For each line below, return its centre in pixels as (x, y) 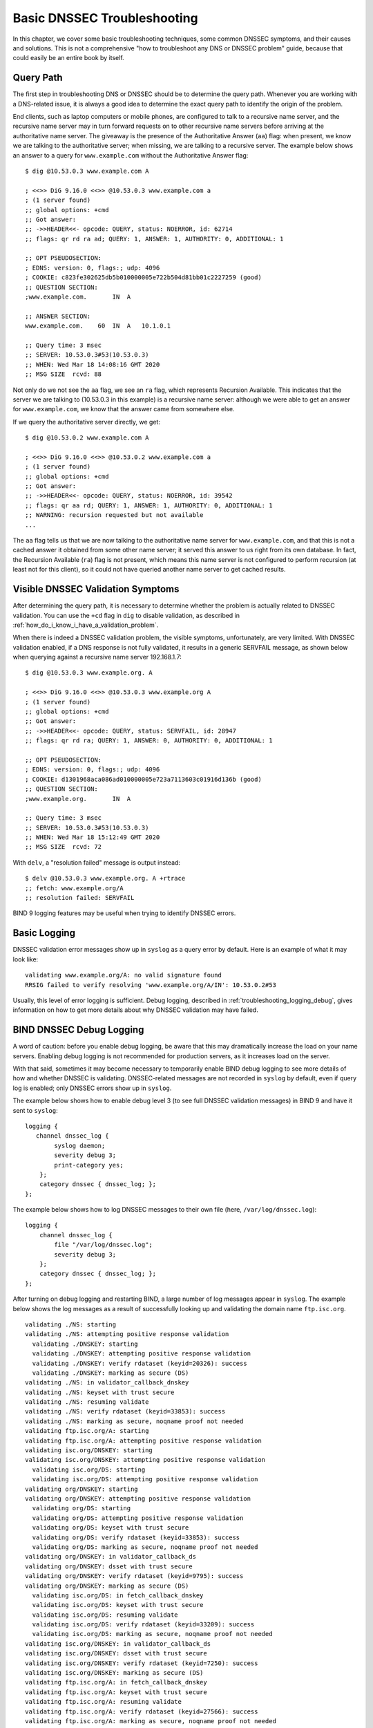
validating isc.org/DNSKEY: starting (89, 1450)
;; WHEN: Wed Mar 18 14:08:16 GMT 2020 (93, 364)
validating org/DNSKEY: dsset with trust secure (109, 1566)
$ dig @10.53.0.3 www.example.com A (87, 171)
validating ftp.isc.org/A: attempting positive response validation (143, 1440)
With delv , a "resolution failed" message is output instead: (97, 862)
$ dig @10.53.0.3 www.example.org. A (89, 673)
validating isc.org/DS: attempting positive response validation (145, 1480)
